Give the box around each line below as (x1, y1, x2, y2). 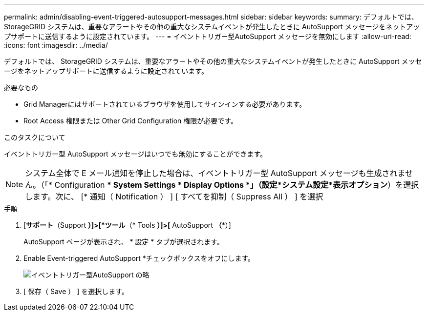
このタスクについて (4, 133, 65, 141)
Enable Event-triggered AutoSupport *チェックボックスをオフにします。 (23, 254, 255, 262)
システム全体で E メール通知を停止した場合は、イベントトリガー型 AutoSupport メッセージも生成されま (25, 168, 405, 178)
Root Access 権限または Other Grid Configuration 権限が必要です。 (23, 117, 237, 125)
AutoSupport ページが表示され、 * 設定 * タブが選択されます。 (23, 237, 224, 246)
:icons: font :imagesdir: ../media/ (4, 41, 108, 49)
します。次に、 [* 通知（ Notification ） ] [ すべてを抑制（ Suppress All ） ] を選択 (25, 192, 323, 201)
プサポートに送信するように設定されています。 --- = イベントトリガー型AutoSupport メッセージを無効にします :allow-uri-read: (4, 32, 411, 40)
